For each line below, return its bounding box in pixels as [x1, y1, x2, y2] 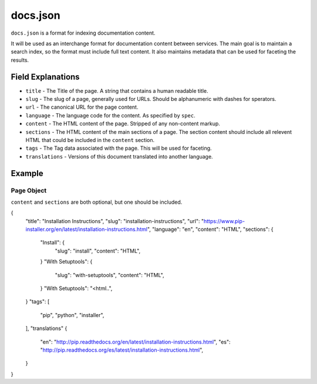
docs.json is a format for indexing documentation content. [11, 29, 156, 36]
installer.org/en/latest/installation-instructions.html [25, 226, 148, 233]
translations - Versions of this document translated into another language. [25, 153, 214, 160]
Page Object [11, 186, 47, 194]
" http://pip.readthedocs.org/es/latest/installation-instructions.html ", [40, 346, 204, 353]
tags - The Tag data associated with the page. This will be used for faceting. [25, 144, 212, 152]
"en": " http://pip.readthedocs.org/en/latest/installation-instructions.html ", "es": [40, 338, 231, 345]
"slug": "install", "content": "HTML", [55, 247, 141, 254]
